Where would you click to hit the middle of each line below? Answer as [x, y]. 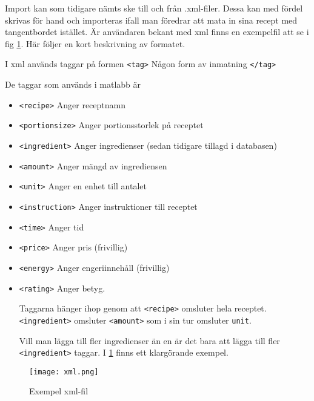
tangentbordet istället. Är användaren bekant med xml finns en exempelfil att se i [157, 32]
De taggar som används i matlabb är [73, 84]
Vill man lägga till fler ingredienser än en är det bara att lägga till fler [149, 340]
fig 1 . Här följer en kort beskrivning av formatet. [95, 43]
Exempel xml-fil [59, 391]
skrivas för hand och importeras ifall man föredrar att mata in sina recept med [151, 20]
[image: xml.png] [64, 372]
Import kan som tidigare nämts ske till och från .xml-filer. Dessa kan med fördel [154, 8]
